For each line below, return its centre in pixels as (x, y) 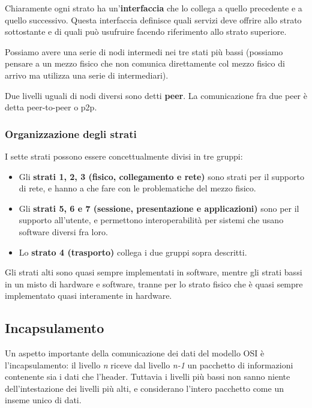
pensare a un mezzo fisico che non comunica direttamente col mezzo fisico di (145, 63)
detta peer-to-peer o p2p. (51, 107)
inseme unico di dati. (43, 400)
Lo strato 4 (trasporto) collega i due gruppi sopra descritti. (133, 252)
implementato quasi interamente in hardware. (88, 295)
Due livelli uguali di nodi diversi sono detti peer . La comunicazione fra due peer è (156, 95)
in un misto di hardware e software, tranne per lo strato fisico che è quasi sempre (154, 283)
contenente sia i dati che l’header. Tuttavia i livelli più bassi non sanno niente (148, 376)
